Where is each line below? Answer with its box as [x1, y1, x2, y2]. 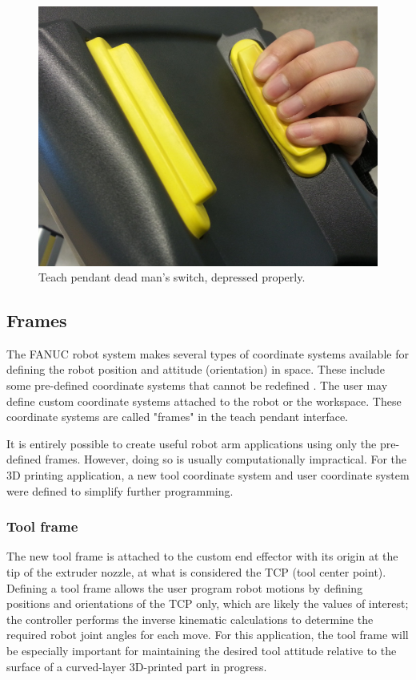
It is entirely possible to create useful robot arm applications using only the [6, 435, 377, 451]
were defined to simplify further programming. [6, 482, 234, 499]
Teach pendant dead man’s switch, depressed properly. [38, 269, 306, 285]
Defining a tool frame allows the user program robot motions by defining [6, 579, 363, 596]
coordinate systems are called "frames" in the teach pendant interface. [6, 408, 349, 425]
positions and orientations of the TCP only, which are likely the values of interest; [6, 595, 409, 612]
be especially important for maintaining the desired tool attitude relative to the [6, 642, 397, 659]
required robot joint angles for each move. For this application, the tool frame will [6, 626, 409, 643]
